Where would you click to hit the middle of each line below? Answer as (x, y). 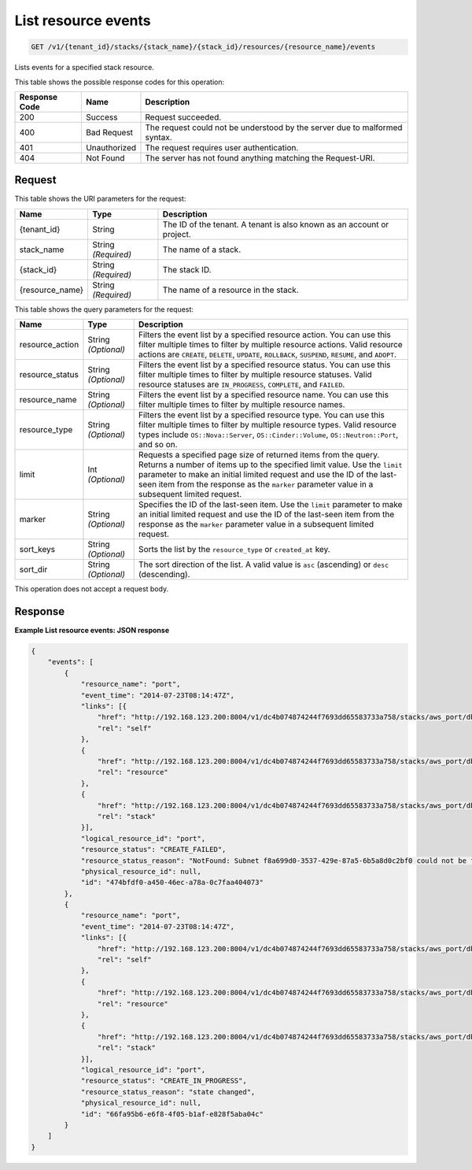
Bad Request (109, 132)
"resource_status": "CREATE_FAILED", (153, 850)
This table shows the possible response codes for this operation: (120, 82)
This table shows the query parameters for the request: (104, 309)
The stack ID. (187, 269)
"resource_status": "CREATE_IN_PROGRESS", (164, 1081)
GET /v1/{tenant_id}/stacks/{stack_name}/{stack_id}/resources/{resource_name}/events (203, 47)
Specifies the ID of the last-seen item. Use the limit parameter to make (270, 505)
